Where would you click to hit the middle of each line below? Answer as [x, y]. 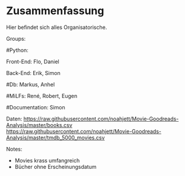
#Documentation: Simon [36, 107]
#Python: [17, 50]
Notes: [14, 149]
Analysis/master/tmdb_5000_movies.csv [55, 138]
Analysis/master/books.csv [39, 125]
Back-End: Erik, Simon [33, 73]
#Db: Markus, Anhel [31, 84]
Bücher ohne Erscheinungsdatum [55, 167]
